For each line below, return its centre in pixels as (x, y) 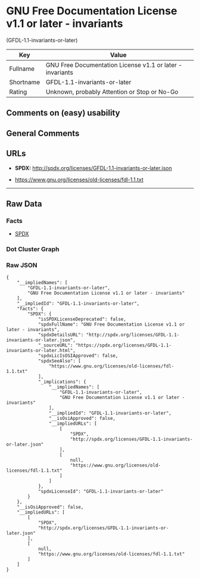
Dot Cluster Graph (33, 249)
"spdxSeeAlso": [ (60, 361)
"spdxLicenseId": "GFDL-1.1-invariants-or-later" (101, 492)
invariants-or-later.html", (41, 351)
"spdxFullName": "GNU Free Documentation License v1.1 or (111, 324)
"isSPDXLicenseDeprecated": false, (82, 319)
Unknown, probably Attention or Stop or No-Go (112, 92)
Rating (18, 92)
